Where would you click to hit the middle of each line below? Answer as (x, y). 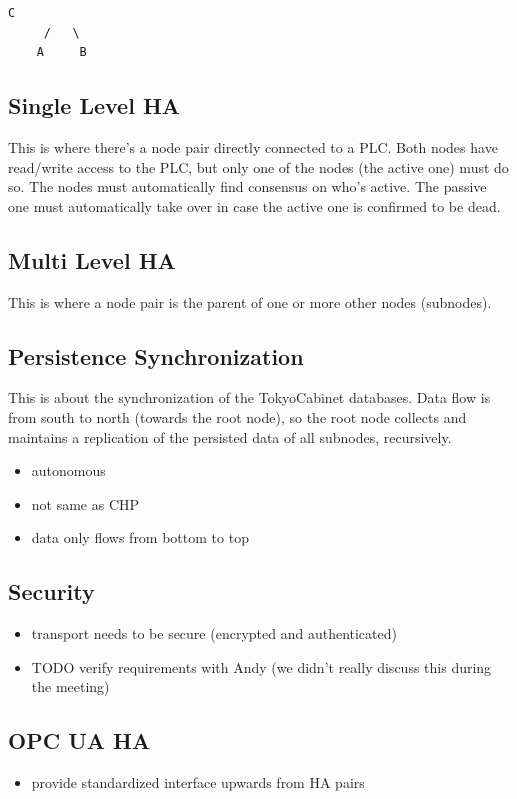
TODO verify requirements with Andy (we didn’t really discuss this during (261, 666)
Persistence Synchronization (156, 355)
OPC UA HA (79, 740)
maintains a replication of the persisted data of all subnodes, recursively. (230, 436)
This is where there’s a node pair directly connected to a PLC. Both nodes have (253, 146)
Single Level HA (94, 105)
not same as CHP (85, 503)
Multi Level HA (92, 259)
